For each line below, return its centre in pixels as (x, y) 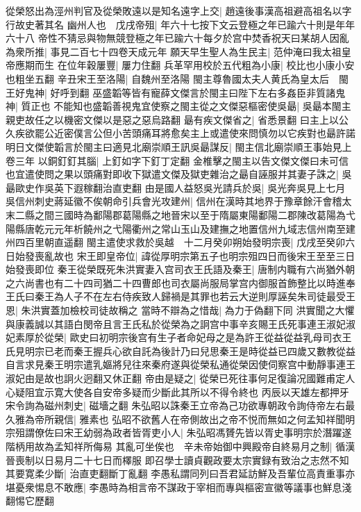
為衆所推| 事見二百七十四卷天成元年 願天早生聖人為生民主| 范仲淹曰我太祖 (174, 51)
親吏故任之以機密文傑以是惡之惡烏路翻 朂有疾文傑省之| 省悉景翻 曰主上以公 (177, 119)
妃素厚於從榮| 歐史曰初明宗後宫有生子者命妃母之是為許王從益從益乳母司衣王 (179, 337)
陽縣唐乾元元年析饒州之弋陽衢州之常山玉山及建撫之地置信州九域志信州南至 (176, 228)
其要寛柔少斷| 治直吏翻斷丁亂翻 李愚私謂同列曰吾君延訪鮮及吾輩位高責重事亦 (180, 473)
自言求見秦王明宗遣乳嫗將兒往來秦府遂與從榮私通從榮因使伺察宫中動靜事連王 (180, 364)
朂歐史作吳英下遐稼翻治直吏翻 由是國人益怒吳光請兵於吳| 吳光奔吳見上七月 (176, 187)
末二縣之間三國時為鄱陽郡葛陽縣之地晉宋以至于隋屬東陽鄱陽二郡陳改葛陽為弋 (180, 214)
